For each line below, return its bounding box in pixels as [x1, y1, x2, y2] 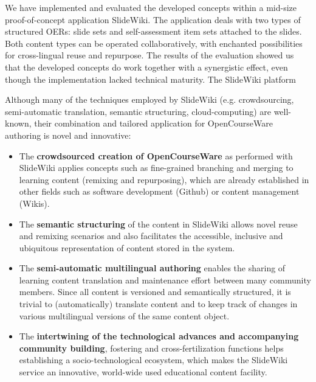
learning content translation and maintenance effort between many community [19, 273, 311, 286]
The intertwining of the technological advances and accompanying [19, 330, 299, 342]
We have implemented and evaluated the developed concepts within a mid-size [5, 1, 297, 13]
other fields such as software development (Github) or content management [19, 185, 300, 198]
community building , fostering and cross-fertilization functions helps [19, 341, 284, 354]
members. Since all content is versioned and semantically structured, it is [19, 285, 291, 298]
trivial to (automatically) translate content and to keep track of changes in [19, 297, 298, 310]
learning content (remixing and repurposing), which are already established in [19, 173, 309, 186]
